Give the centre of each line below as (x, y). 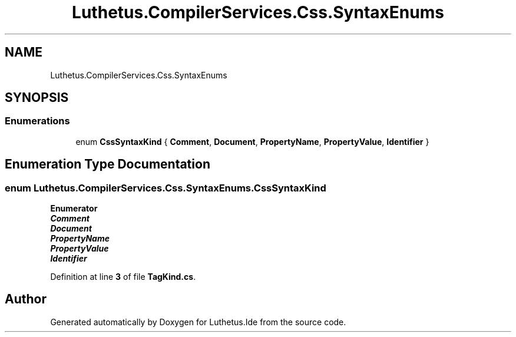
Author (26, 299)
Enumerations (37, 121)
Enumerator (74, 209)
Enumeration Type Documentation (107, 164)
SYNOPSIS (37, 98)
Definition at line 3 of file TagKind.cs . (123, 277)
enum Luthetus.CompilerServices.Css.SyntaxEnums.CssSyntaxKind (166, 188)
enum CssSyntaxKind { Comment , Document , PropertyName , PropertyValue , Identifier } (252, 141)
